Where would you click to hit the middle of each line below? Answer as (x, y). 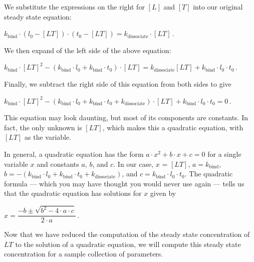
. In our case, (134, 164)
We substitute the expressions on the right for (74, 7)
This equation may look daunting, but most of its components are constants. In (126, 117)
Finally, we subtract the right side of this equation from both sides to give (118, 83)
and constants (58, 164)
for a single (224, 154)
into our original (218, 7)
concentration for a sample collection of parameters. (84, 254)
